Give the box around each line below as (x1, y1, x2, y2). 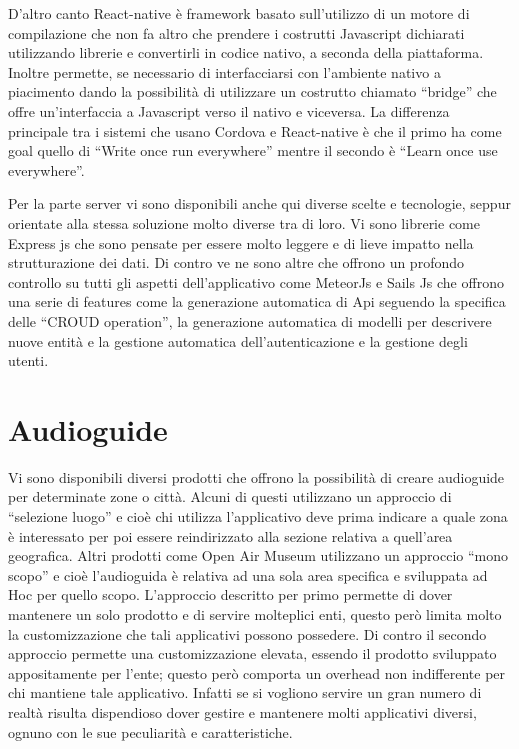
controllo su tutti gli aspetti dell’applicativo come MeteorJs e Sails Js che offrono (8, 271, 504, 292)
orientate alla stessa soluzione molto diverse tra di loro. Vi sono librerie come (8, 212, 480, 233)
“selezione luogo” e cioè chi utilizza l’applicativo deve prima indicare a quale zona (8, 506, 508, 526)
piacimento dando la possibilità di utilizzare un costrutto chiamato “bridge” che (8, 81, 497, 102)
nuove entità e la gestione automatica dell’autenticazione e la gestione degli (8, 330, 468, 351)
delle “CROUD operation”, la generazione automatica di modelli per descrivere (8, 310, 492, 331)
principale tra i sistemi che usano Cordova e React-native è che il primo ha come (8, 120, 502, 141)
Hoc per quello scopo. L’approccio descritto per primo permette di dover (8, 584, 453, 605)
